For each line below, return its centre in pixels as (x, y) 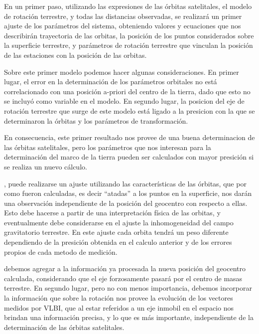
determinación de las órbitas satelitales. (64, 327)
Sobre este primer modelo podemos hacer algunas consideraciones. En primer (122, 72)
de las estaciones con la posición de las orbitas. (75, 55)
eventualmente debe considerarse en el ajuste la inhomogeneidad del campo (119, 222)
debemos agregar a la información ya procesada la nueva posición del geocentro (125, 268)
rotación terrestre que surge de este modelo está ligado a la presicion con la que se (129, 110)
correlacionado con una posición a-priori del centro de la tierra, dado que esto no (127, 91)
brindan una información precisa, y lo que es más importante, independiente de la (129, 317)
